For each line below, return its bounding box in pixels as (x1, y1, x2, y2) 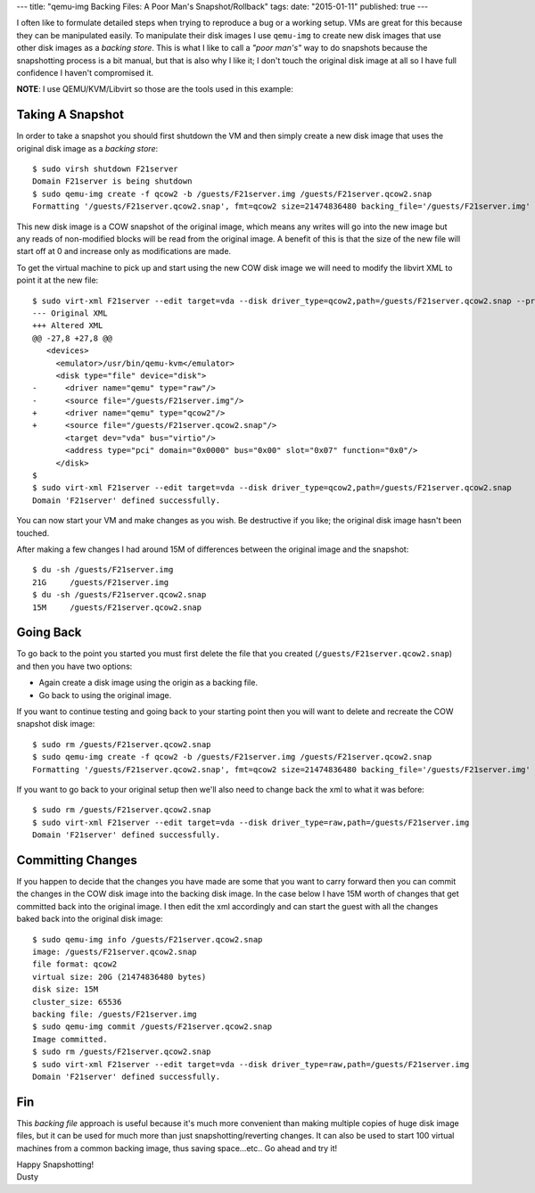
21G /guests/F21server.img (32, 577, 169, 588)
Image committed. (32, 1034, 108, 1044)
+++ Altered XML (32, 321, 103, 331)
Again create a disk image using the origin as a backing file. (38, 678, 259, 688)
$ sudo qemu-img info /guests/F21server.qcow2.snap (32, 934, 263, 944)
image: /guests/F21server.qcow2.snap (32, 946, 198, 957)
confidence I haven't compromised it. (16, 67, 154, 78)
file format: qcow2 (32, 959, 118, 969)
